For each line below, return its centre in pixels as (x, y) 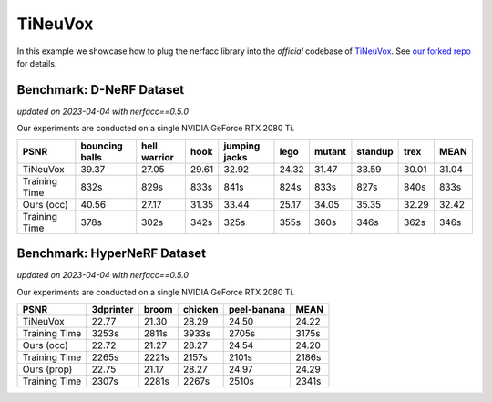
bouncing (102, 146)
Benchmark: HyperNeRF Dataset (112, 254)
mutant (330, 151)
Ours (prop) (47, 369)
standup (375, 151)
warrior (158, 157)
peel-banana (257, 309)
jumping (242, 146)
